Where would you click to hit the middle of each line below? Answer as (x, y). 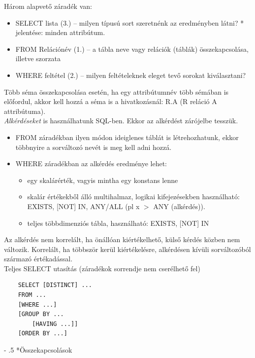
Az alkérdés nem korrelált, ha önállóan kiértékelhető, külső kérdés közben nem (122, 239)
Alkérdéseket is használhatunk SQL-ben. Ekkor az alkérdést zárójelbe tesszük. (121, 121)
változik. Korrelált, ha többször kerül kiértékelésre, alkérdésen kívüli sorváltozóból (127, 249)
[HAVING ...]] (55, 324)
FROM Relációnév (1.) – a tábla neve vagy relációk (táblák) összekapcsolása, (132, 49)
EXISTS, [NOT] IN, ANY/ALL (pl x (83, 206)
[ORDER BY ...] (43, 334)
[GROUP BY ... (41, 314)
